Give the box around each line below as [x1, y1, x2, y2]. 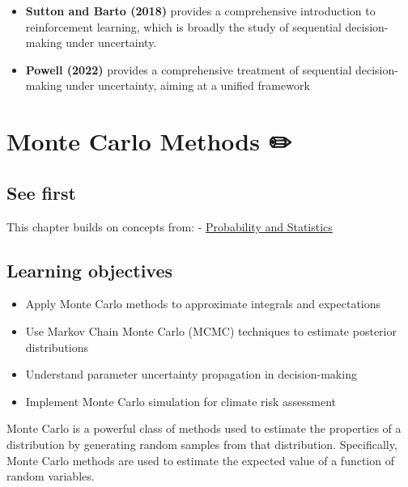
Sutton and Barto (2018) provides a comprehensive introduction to [25, 2, 376, 19]
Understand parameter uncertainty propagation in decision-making [25, 366, 357, 383]
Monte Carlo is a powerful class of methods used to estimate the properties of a [6, 420, 402, 437]
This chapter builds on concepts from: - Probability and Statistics [6, 218, 333, 235]
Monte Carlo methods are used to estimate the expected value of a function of [6, 451, 394, 468]
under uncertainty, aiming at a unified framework [66, 77, 310, 94]
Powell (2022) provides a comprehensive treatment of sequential [25, 61, 352, 78]
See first [6, 180, 76, 205]
